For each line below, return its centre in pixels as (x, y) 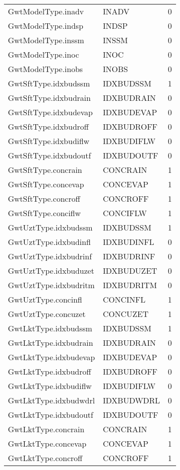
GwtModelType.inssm (46, 40)
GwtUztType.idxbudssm (50, 227)
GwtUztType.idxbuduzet (51, 271)
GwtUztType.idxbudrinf (50, 256)
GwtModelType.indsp (46, 26)
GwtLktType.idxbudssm (50, 328)
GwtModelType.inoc (44, 54)
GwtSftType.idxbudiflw (49, 141)
